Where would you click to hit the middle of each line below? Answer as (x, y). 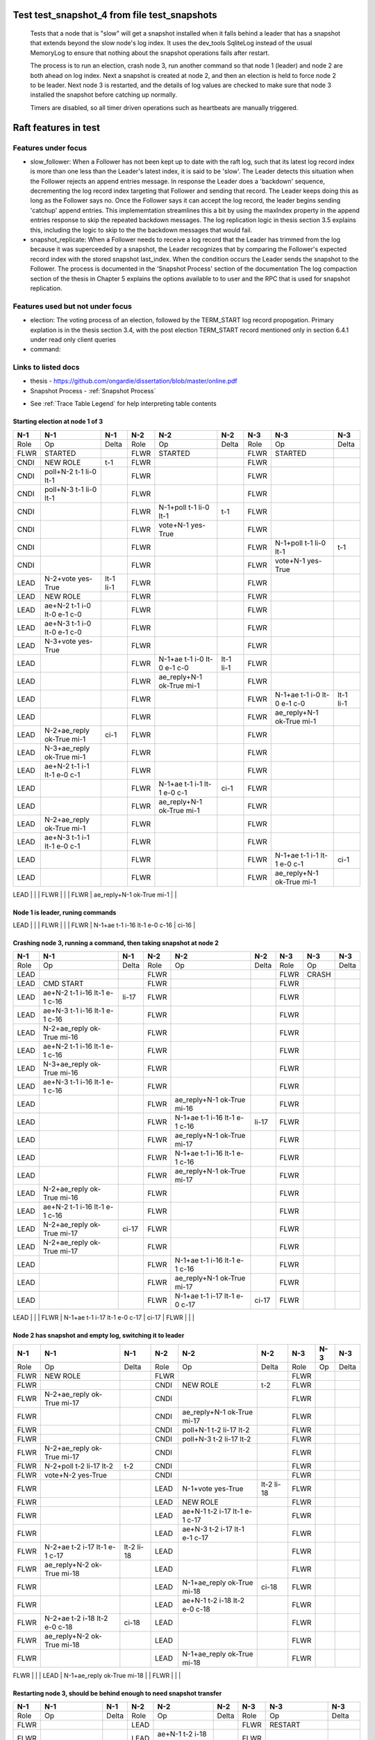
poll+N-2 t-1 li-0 (70, 471)
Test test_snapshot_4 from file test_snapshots (115, 15)
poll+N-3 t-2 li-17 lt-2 (216, 1439)
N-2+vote (60, 578)
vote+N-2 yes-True (76, 1475)
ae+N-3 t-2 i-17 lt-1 (213, 1529)
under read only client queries (73, 339)
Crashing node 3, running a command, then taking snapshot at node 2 (116, 943)
